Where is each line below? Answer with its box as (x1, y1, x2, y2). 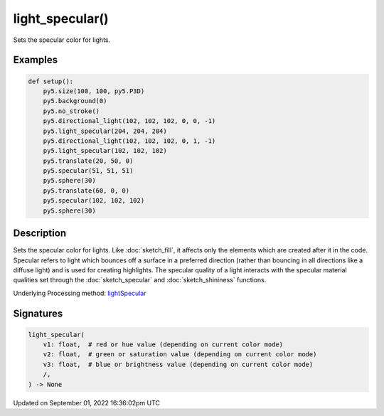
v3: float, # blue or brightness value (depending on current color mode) (43, 360, 314, 368)
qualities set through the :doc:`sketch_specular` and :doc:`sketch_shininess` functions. (13, 276, 267, 284)
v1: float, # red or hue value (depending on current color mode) (43, 341, 284, 348)
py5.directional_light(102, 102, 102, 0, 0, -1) (43, 117, 216, 125)
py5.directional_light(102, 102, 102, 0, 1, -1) (43, 137, 216, 145)
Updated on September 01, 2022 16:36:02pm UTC (13, 398, 160, 407)
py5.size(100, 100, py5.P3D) (43, 87, 145, 95)
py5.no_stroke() (43, 107, 100, 115)
